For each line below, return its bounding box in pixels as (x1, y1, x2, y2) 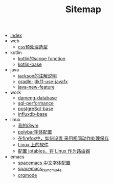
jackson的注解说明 (17, 73, 57, 79)
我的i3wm (17, 122, 39, 128)
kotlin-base (17, 61, 42, 67)
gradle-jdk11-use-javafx (17, 79, 68, 85)
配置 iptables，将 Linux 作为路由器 (17, 148, 90, 154)
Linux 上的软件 (17, 142, 49, 148)
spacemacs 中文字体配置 (17, 160, 71, 166)
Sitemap (65, 4, 102, 15)
